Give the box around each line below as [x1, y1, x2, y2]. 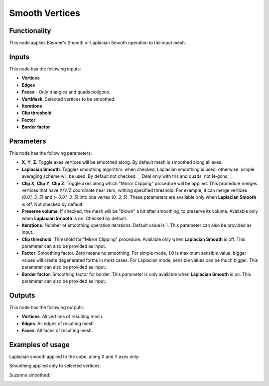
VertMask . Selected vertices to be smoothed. [21, 96, 116, 102]
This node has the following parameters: [9, 150, 92, 156]
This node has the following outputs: [9, 304, 84, 310]
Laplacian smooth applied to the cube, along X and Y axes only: [9, 354, 140, 360]
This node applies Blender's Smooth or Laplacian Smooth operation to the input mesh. [9, 40, 186, 46]
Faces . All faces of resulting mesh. [21, 328, 93, 334]
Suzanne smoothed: [9, 372, 51, 378]
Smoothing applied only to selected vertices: [9, 363, 101, 369]
